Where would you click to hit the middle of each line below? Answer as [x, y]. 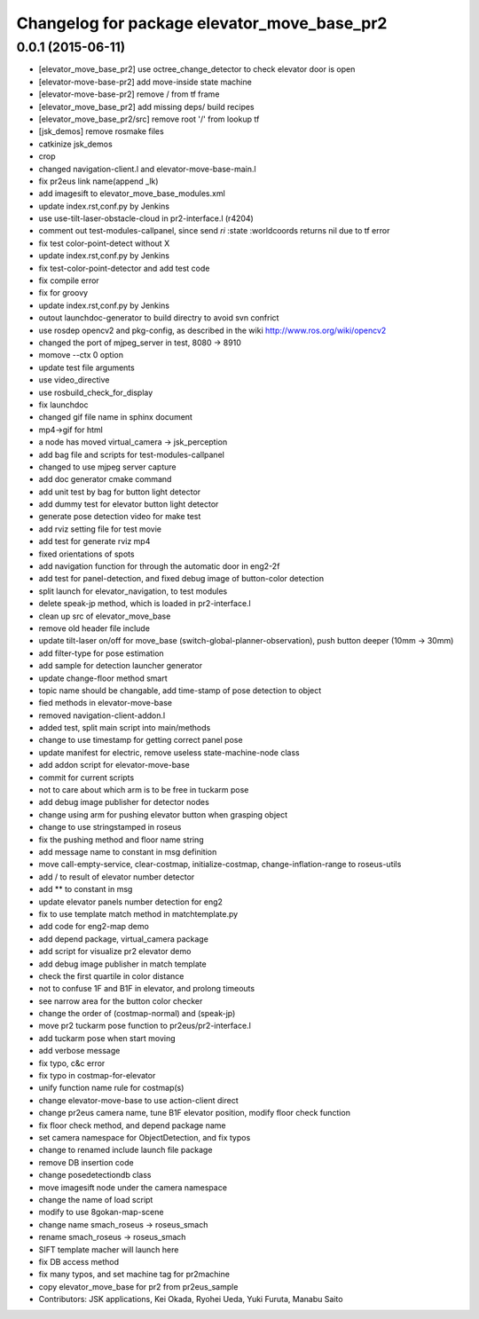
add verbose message [79, 1051]
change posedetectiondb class [95, 1175]
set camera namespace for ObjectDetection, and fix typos [145, 1137]
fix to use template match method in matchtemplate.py [138, 913]
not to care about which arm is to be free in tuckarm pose [144, 790]
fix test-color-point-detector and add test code [124, 268]
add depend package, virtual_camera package [123, 939]
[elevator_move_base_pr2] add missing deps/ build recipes [146, 107]
